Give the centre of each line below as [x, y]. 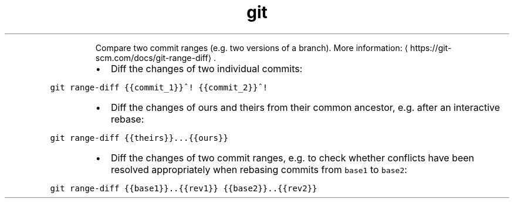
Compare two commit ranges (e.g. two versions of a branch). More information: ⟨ [252, 48]
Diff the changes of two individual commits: [207, 68]
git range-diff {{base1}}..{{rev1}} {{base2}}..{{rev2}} [184, 188]
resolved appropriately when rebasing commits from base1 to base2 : [259, 169]
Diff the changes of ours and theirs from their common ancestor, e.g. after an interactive [305, 107]
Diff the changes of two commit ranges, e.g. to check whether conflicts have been [292, 158]
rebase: [127, 119]
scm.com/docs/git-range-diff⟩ [153, 57]
